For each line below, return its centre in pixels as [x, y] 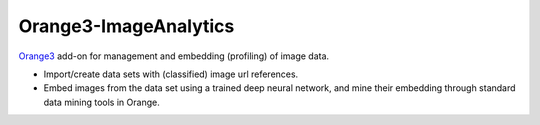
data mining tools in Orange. [101, 102]
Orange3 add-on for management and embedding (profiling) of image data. [174, 56]
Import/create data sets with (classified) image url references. [171, 74]
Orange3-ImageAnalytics [126, 26]
